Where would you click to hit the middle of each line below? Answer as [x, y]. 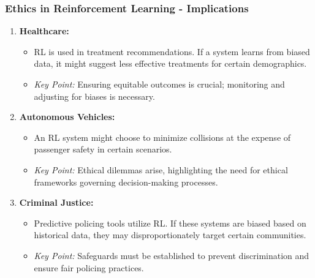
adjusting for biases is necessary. [94, 96]
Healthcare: [44, 31]
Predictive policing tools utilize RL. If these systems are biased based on [170, 223]
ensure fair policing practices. [89, 267]
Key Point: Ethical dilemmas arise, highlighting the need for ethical [161, 169]
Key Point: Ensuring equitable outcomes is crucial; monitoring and [159, 84]
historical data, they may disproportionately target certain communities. [170, 235]
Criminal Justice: [56, 202]
